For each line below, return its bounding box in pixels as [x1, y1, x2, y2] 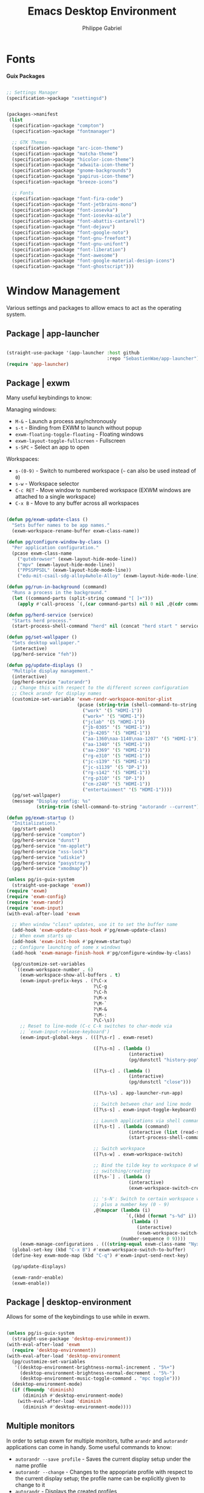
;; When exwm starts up [12, 933, 72, 939]
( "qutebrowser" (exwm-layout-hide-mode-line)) [17, 556, 137, 562]
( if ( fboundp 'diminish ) [12, 1387, 75, 1393]
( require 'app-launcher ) [6, 361, 69, 367]
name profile [15, 1461, 47, 1469]
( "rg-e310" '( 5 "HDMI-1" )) [82, 753, 151, 759]
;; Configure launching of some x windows [12, 944, 121, 950]
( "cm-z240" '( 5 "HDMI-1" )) [82, 781, 151, 787]
